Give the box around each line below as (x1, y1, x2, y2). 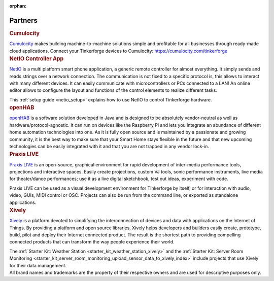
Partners (9, 16, 38, 25)
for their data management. (9, 262, 67, 268)
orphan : (9, 3, 27, 9)
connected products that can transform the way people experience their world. (9, 239, 175, 245)
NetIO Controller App (9, 55, 64, 62)
